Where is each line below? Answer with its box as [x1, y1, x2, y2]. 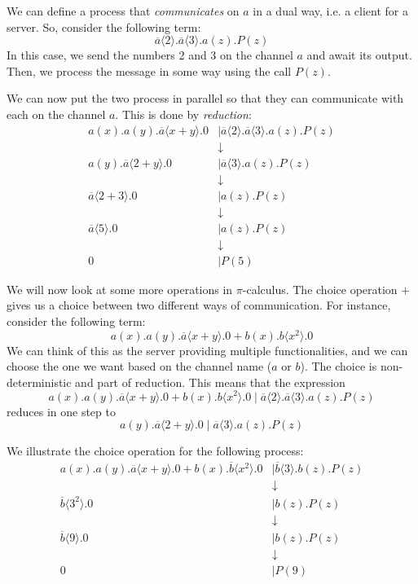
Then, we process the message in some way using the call [7, 62, 292, 79]
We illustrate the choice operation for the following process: [7, 442, 304, 459]
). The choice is [300, 358, 377, 375]
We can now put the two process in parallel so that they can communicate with [7, 90, 404, 107]
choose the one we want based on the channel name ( [7, 358, 272, 375]
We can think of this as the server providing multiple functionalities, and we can [7, 341, 408, 358]
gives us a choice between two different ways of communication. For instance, [7, 296, 391, 314]
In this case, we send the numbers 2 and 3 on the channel [7, 46, 293, 64]
